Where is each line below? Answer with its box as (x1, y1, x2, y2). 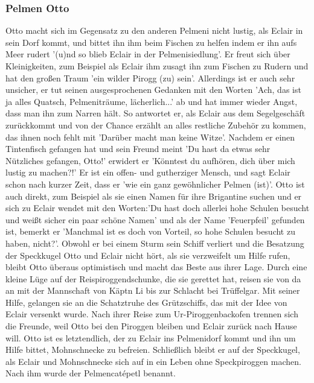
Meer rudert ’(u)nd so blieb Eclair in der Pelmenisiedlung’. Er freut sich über (5, 48, 290, 60)
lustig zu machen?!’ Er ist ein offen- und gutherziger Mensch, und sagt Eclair (5, 166, 290, 179)
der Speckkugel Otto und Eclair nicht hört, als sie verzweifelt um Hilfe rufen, (5, 248, 290, 261)
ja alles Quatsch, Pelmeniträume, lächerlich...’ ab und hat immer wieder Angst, (5, 95, 298, 107)
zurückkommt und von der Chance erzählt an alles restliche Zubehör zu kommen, (5, 118, 306, 131)
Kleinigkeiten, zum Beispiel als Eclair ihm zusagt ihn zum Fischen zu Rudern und (5, 60, 309, 72)
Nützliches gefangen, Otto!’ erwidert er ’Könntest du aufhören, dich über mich (5, 154, 295, 166)
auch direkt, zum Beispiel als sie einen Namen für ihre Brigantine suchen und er (5, 189, 302, 202)
